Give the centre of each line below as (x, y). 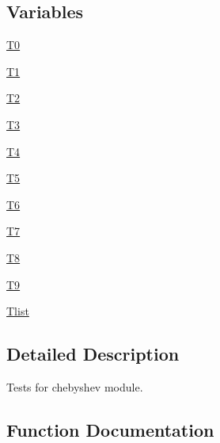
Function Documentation (110, 429)
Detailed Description (93, 354)
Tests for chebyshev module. (75, 386)
